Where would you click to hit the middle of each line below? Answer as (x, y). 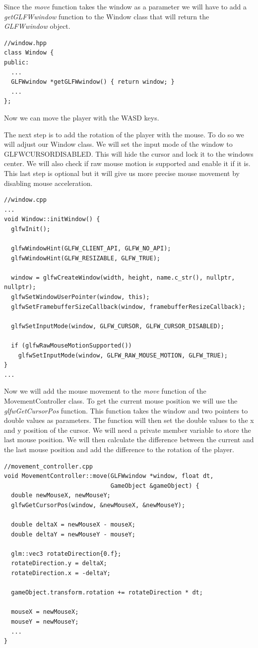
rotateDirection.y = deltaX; (59, 563)
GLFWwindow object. (37, 26)
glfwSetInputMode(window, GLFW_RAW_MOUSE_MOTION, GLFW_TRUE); (123, 355)
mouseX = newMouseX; (45, 612)
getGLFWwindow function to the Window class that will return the (107, 16)
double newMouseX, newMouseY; (61, 496)
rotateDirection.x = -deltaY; (61, 573)
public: (17, 62)
